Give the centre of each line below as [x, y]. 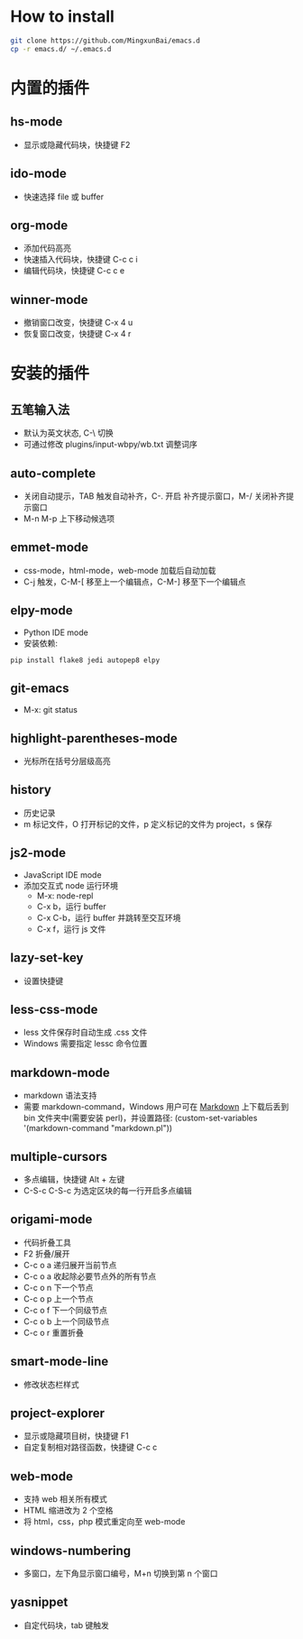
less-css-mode [54, 1009]
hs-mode [37, 122]
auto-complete [53, 473]
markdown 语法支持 [60, 1096]
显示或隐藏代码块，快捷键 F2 [77, 144]
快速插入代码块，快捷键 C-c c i [80, 260]
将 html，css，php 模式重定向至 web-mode [104, 1522]
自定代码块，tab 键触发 [66, 1625]
